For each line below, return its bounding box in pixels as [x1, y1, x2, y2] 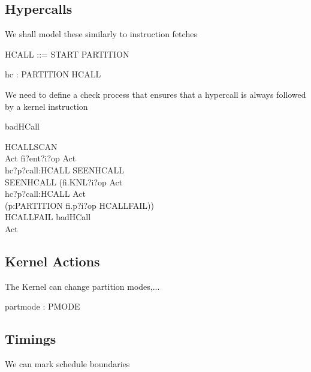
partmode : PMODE [5, 300, 80, 313]
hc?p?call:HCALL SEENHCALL [5, 163, 125, 176]
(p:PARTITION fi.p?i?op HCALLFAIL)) [5, 199, 154, 211]
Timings [5, 329, 56, 348]
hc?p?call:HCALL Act [5, 187, 86, 200]
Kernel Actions [5, 251, 100, 270]
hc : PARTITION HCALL [5, 68, 101, 80]
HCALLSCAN [5, 140, 58, 152]
